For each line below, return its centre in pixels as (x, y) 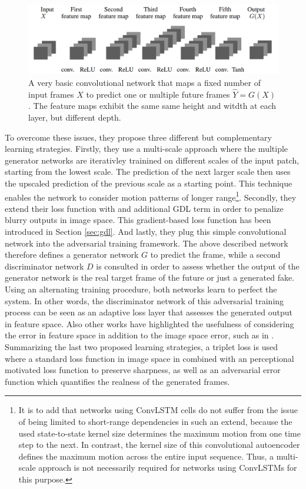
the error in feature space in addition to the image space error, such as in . (139, 335)
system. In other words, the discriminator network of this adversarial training (144, 300)
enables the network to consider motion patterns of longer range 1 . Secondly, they (151, 196)
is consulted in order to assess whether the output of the (198, 266)
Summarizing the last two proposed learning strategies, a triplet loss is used (141, 346)
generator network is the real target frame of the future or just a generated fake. (150, 277)
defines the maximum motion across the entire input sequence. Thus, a (146, 456)
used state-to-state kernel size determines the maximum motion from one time (159, 433)
